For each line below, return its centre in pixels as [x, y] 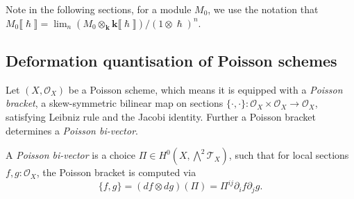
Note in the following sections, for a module [99, 9]
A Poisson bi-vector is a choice [70, 155]
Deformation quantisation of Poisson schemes [171, 60]
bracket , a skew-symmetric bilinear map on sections [115, 103]
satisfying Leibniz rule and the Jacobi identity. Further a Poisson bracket [161, 116]
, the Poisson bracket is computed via [116, 172]
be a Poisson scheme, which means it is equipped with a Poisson [205, 89]
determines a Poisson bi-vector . [72, 130]
